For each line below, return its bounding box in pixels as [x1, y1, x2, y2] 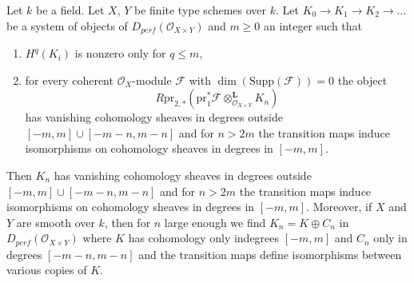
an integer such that [264, 17, 363, 34]
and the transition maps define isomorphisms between [138, 245, 402, 262]
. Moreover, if [306, 198, 372, 215]
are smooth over [16, 213, 95, 230]
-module [132, 71, 172, 88]
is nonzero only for [74, 45, 166, 62]
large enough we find [164, 213, 266, 230]
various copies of [6, 261, 87, 278]
